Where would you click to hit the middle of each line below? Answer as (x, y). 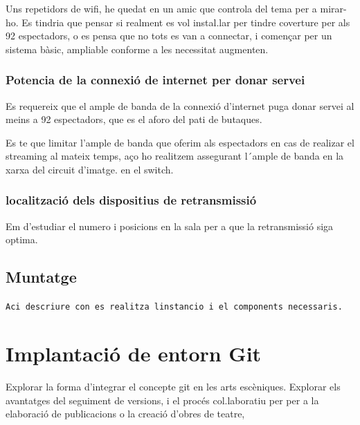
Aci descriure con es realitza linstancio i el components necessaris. (174, 307)
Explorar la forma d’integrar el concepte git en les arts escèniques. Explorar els (173, 386)
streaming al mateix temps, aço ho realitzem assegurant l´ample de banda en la (175, 156)
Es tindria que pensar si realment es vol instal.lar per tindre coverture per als (186, 22)
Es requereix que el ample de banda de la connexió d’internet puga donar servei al (180, 105)
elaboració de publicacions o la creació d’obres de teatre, (125, 414)
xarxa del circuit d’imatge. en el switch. (90, 169)
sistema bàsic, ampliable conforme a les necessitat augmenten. (137, 49)
